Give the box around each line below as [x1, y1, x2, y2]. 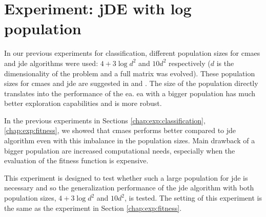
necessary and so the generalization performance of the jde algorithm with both [4, 182, 254, 193]
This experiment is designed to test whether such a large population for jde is [4, 172, 248, 183]
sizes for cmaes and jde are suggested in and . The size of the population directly [4, 78, 258, 89]
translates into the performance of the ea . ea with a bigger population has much [4, 88, 256, 98]
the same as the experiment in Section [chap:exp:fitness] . [4, 202, 182, 213]
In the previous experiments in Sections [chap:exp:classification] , [4, 115, 206, 125]
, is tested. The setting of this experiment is [124, 192, 262, 203]
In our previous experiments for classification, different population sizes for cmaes [4, 48, 260, 58]
